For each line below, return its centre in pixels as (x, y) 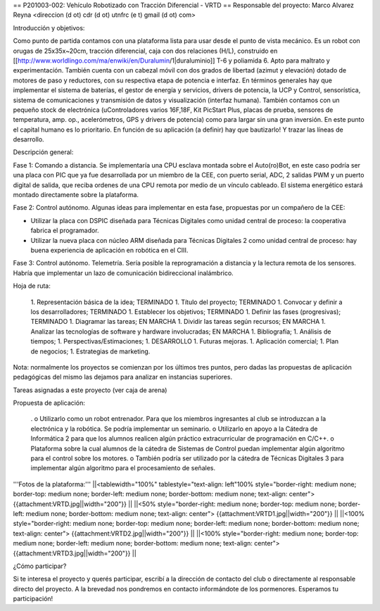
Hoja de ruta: (32, 286)
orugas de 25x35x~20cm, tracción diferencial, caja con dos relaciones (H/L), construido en (145, 51)
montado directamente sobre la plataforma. (76, 195)
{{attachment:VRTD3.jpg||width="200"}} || (75, 553)
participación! (33, 599)
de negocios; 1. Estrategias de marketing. (90, 351)
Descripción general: (43, 152)
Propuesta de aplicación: (49, 403)
